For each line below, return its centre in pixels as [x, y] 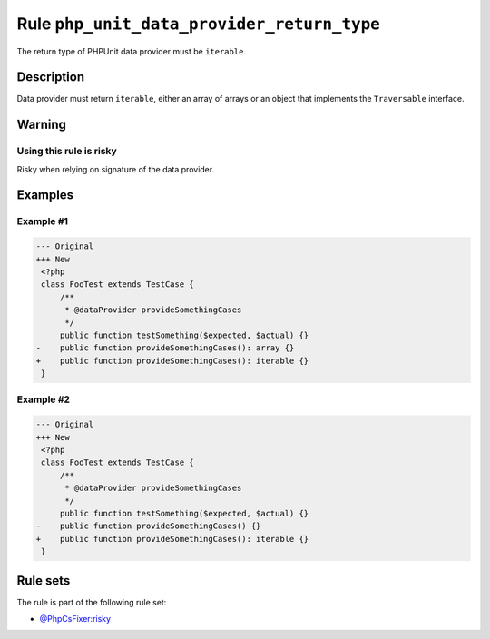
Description [51, 77]
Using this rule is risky [67, 152]
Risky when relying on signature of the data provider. [116, 169]
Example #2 [44, 399]
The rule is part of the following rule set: [92, 602]
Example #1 [42, 221]
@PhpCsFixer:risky [75, 619]
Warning [42, 125]
